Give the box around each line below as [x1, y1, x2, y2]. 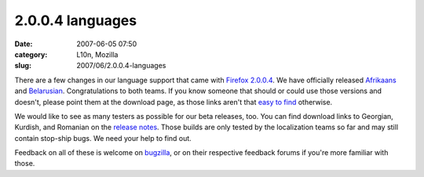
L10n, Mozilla [76, 49, 119, 59]
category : [14, 49, 48, 59]
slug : [14, 61, 31, 70]
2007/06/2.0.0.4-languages [76, 61, 166, 70]
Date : [14, 39, 33, 49]
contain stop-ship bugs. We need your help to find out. [14, 133, 192, 143]
